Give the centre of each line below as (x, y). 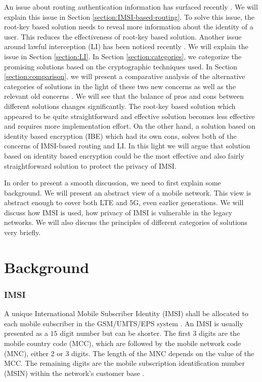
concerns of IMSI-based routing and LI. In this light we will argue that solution (127, 146)
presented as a (26, 333)
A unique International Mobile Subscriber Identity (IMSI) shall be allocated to (126, 313)
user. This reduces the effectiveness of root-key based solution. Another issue (123, 36)
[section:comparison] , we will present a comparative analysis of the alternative (125, 76)
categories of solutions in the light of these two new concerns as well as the (120, 86)
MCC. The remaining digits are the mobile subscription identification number (125, 363)
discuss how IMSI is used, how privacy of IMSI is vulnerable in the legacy (118, 212)
